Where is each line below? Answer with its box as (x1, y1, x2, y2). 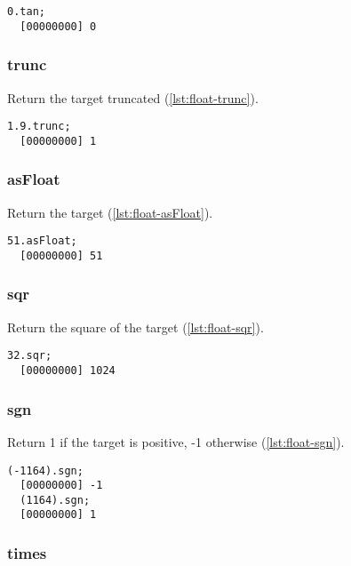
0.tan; (7, 5, 45, 18)
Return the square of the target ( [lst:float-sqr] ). (7, 317, 264, 336)
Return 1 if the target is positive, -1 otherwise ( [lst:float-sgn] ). (7, 432, 345, 450)
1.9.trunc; (7, 120, 71, 133)
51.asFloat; (7, 235, 77, 248)
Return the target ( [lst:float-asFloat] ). (7, 203, 213, 221)
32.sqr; (7, 349, 52, 363)
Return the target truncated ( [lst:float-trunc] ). (7, 88, 259, 107)
